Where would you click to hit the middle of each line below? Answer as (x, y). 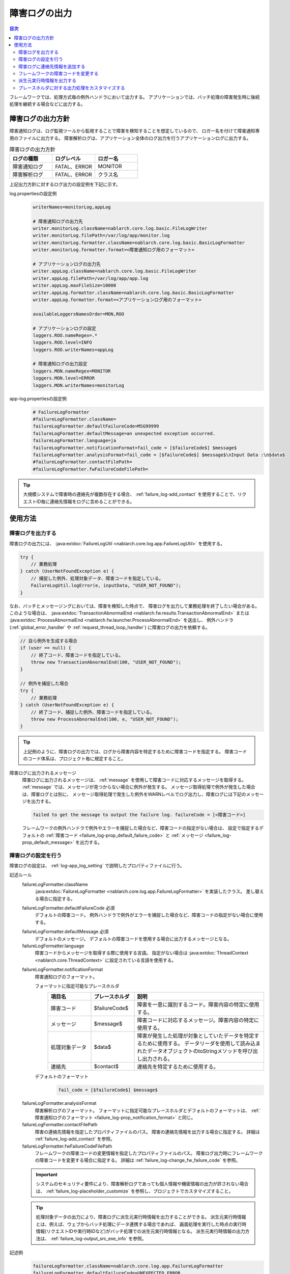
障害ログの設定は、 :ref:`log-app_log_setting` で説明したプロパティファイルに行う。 (97, 866)
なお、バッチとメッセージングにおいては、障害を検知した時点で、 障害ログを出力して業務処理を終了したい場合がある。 (134, 606)
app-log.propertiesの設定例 (38, 399)
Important (47, 1174)
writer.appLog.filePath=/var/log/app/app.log (91, 278)
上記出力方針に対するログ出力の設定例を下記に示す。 (65, 184)
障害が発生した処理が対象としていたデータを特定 (196, 1036)
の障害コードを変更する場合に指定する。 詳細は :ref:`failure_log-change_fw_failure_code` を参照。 (138, 1160)
